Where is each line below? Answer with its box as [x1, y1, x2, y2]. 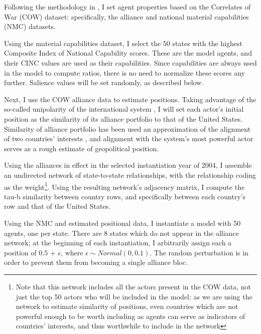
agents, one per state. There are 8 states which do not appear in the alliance [4, 227, 239, 238]
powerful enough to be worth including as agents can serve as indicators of [16, 310, 245, 321]
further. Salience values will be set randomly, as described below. [4, 77, 204, 88]
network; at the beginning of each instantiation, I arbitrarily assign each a [4, 237, 232, 248]
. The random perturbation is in [150, 247, 248, 257]
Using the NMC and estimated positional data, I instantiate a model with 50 [4, 217, 241, 228]
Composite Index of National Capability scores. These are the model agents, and [4, 48, 252, 58]
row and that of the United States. [4, 201, 111, 211]
